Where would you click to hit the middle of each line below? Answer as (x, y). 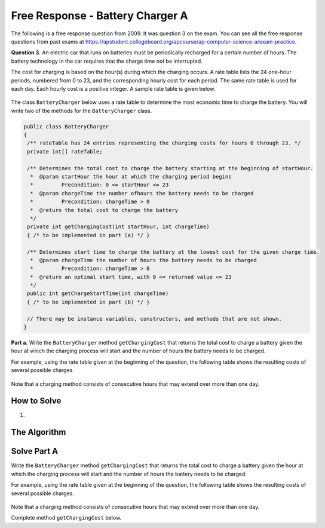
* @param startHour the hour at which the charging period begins (131, 176)
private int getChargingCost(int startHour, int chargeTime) (118, 227)
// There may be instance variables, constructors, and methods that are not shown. (154, 319)
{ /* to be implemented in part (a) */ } (88, 235)
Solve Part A (35, 451)
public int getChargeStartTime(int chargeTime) (98, 294)
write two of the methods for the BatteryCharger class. (82, 110)
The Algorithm (39, 432)
